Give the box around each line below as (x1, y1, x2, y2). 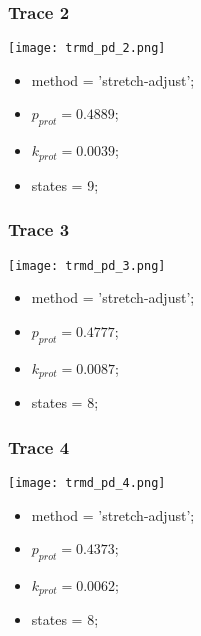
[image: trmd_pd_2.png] (8, 41, 166, 56)
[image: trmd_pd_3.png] (8, 258, 166, 273)
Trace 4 (8, 434, 70, 459)
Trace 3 (8, 217, 70, 242)
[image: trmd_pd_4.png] (8, 475, 166, 490)
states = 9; (31, 174, 99, 195)
